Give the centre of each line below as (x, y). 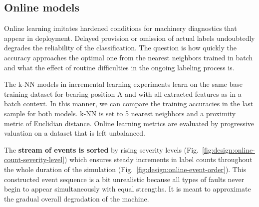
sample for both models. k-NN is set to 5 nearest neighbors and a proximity (120, 113)
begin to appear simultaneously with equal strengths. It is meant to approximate (128, 189)
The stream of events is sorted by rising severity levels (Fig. (101, 149)
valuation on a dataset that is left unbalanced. (75, 133)
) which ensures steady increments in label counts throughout (158, 159)
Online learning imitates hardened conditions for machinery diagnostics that (121, 28)
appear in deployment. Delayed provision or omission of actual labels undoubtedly (129, 38)
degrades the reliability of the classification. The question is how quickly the (120, 48)
